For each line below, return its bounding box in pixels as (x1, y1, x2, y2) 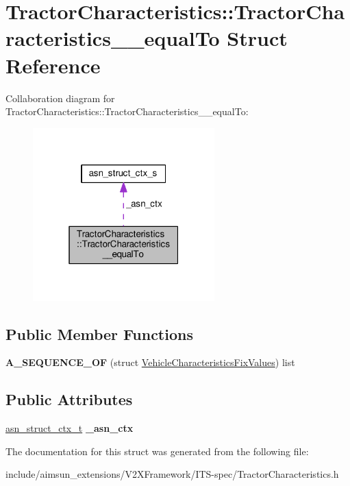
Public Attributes (5, 389, 133, 410)
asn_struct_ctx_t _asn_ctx (5, 421, 134, 435)
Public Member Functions (5, 323, 193, 344)
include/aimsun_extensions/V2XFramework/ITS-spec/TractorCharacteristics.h (5, 467, 339, 481)
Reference (5, 51, 101, 79)
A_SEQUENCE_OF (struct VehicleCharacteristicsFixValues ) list (5, 355, 295, 369)
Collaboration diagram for (5, 90, 115, 105)
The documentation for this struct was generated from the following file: (5, 444, 309, 458)
